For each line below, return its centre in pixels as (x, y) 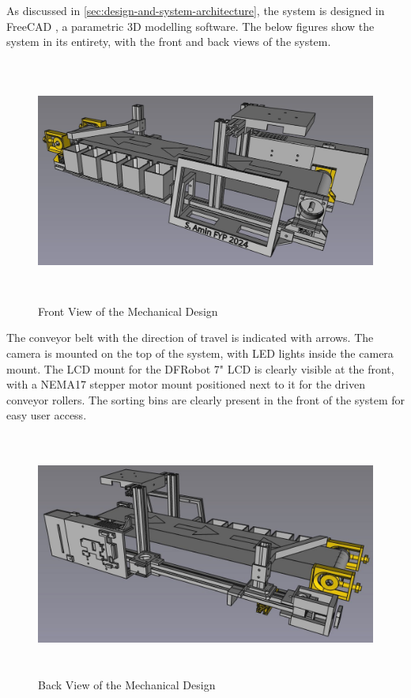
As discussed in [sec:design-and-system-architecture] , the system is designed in (196, 10)
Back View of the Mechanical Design (127, 684)
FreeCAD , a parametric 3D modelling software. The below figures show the (190, 26)
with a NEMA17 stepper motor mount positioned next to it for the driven (186, 384)
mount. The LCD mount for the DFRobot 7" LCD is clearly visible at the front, (200, 368)
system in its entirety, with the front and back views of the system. (169, 42)
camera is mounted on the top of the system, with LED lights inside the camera (200, 353)
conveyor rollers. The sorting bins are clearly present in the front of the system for (206, 399)
